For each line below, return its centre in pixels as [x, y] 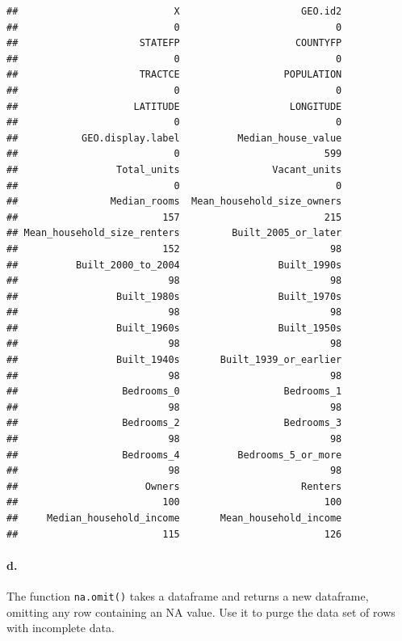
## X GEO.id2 [174, 11]
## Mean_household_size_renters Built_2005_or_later [174, 233]
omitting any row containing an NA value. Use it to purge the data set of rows [201, 611]
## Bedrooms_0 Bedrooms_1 [174, 392]
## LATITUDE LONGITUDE [174, 106]
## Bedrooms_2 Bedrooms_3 [174, 423]
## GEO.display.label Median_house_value [174, 138]
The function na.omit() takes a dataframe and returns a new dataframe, [188, 595]
